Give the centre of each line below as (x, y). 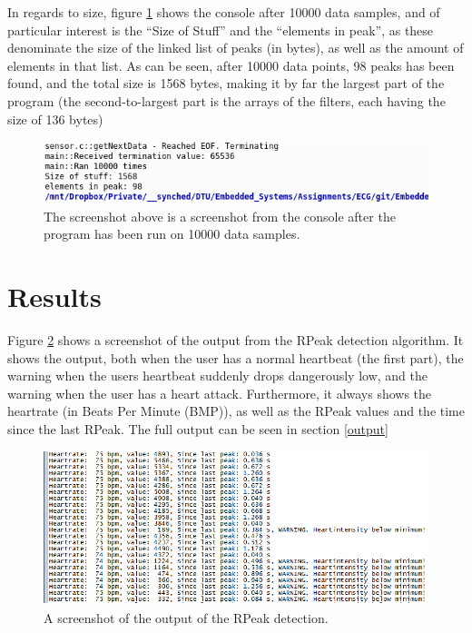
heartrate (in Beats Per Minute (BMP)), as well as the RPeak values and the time (236, 411)
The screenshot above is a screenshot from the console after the (220, 216)
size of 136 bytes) (55, 119)
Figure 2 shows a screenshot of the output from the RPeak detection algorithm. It (236, 340)
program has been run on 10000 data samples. (172, 234)
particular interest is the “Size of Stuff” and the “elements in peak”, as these (221, 30)
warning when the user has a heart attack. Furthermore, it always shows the (220, 393)
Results (54, 297)
